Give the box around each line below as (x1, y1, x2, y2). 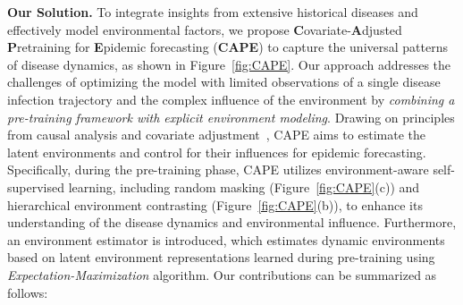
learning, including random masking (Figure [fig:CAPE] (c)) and (68, 177, 420, 196)
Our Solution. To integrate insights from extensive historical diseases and (7, 3, 418, 21)
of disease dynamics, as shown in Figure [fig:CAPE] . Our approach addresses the (7, 55, 451, 73)
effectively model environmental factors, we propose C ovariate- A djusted (7, 20, 402, 38)
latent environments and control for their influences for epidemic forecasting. (7, 142, 426, 161)
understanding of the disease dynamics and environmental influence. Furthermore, (7, 213, 457, 232)
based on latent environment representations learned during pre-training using (7, 248, 435, 267)
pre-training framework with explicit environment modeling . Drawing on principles (7, 107, 455, 126)
